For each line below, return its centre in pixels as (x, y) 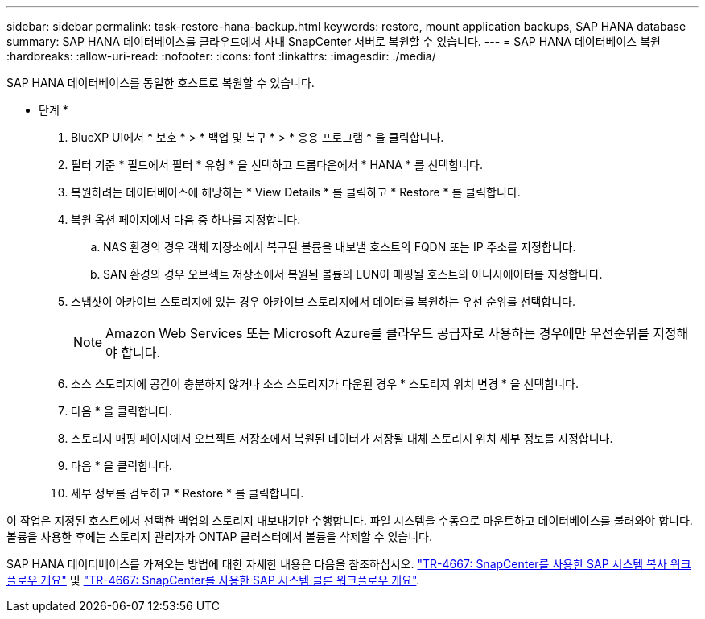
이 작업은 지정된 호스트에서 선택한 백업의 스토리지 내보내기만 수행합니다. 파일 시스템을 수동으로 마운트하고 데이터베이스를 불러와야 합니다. (350, 520)
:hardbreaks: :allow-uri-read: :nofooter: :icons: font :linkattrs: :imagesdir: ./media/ (221, 56)
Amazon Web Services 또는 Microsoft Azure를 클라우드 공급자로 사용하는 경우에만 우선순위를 (377, 333)
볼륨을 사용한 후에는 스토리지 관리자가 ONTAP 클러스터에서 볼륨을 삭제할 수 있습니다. (220, 536)
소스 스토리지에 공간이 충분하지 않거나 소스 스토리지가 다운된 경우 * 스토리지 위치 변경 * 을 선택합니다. (325, 384)
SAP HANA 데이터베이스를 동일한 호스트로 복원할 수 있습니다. (161, 83)
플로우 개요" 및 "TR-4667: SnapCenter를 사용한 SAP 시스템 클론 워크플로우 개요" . (213, 580)
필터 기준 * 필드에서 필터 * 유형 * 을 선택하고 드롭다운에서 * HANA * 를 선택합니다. (277, 165)
